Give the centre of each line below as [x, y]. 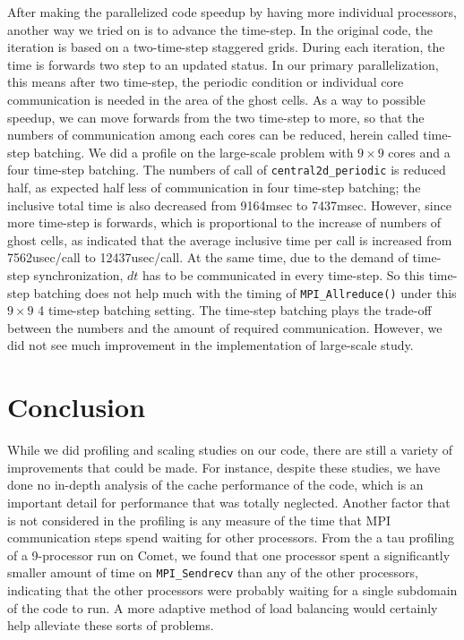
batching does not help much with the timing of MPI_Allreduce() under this [245, 292]
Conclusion [77, 407]
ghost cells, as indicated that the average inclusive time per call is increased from [230, 239]
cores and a [419, 152]
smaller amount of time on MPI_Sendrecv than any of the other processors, [213, 572]
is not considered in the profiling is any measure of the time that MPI [199, 520]
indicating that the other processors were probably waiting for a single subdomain [232, 589]
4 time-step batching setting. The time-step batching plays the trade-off [235, 310]
